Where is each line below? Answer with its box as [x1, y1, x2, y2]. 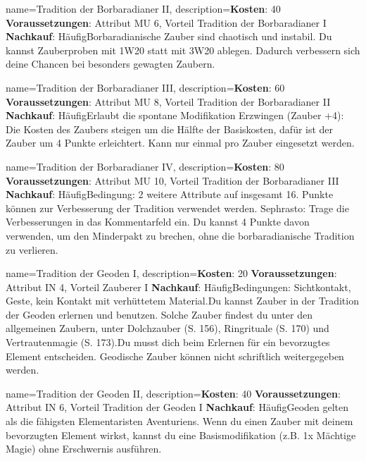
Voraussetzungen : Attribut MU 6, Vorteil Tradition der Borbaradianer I [6, 15, 327, 30]
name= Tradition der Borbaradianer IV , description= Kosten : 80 [6, 159, 284, 173]
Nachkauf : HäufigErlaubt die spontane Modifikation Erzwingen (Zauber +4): [6, 108, 344, 123]
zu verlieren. [6, 242, 58, 257]
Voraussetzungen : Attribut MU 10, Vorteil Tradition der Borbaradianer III [6, 173, 339, 188]
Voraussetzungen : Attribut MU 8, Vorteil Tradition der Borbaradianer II [6, 94, 331, 109]
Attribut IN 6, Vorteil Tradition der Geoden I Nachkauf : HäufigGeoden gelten [6, 400, 349, 414]
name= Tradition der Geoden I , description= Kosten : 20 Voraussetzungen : [6, 266, 337, 281]
